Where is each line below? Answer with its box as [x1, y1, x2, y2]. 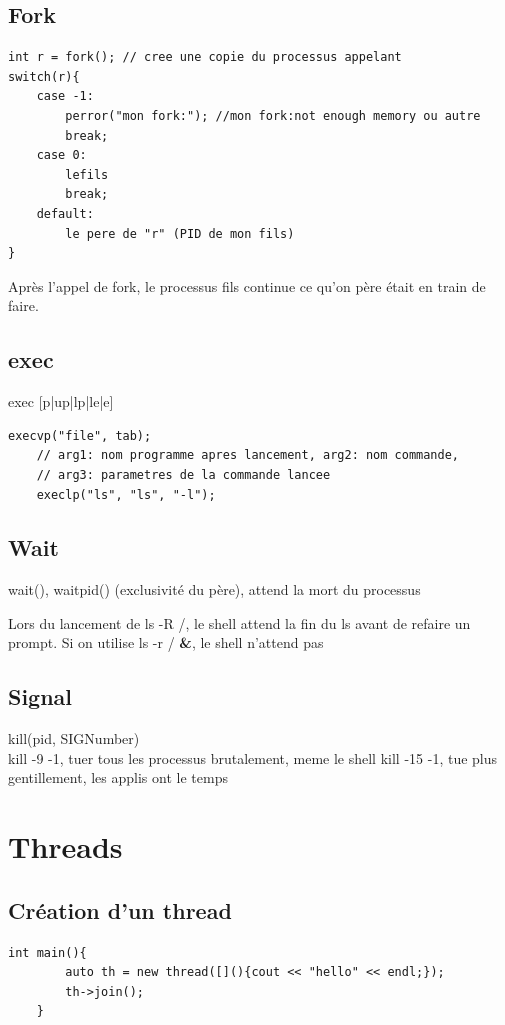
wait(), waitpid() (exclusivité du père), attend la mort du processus [8, 579, 421, 600]
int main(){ [8, 945, 87, 960]
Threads [8, 826, 123, 867]
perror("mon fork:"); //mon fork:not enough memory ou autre [65, 108, 481, 123]
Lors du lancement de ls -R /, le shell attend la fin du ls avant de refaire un [8, 612, 471, 633]
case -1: [36, 89, 94, 104]
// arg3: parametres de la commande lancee [36, 467, 331, 482]
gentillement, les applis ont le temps [8, 767, 228, 788]
